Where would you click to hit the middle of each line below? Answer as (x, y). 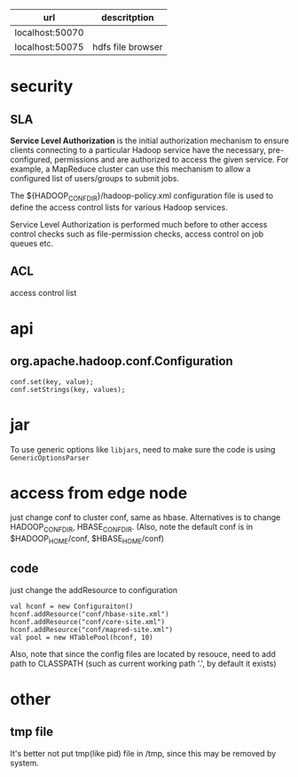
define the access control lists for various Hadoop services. (119, 207)
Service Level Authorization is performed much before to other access (139, 224)
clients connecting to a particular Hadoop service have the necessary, (138, 150)
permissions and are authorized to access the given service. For (171, 160)
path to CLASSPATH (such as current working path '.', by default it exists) (144, 663)
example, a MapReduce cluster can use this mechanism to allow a (130, 169)
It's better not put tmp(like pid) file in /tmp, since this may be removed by (143, 753)
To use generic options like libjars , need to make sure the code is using (143, 449)
